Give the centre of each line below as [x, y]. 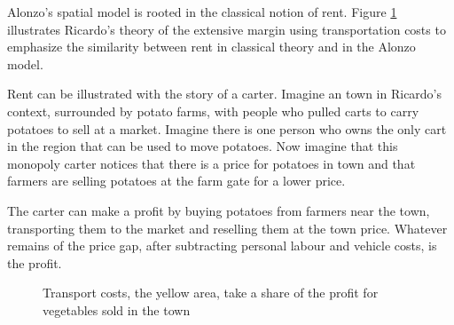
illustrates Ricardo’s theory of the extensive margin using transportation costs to [227, 29]
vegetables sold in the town [117, 309]
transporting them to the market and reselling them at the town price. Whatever [227, 228]
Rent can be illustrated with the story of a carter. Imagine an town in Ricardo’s [225, 94]
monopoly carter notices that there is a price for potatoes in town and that [211, 163]
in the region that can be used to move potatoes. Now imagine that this [203, 146]
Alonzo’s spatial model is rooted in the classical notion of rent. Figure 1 [202, 12]
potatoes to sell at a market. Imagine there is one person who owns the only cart [227, 128]
